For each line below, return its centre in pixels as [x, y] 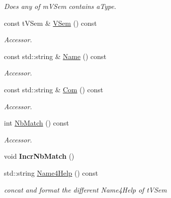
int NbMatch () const [37, 123]
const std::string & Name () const [55, 56]
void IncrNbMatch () [39, 156]
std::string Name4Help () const [51, 172]
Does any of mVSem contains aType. [60, 6]
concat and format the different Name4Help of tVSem [85, 189]
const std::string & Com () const [54, 89]
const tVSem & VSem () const [50, 23]
